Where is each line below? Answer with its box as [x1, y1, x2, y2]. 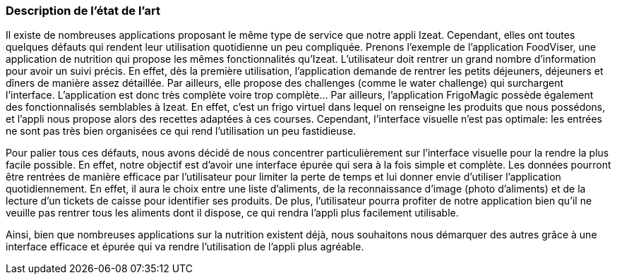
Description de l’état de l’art [6, 4, 160, 18]
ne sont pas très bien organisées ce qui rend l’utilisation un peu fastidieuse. [6, 125, 357, 138]
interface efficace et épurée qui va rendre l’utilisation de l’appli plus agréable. [6, 241, 364, 253]
